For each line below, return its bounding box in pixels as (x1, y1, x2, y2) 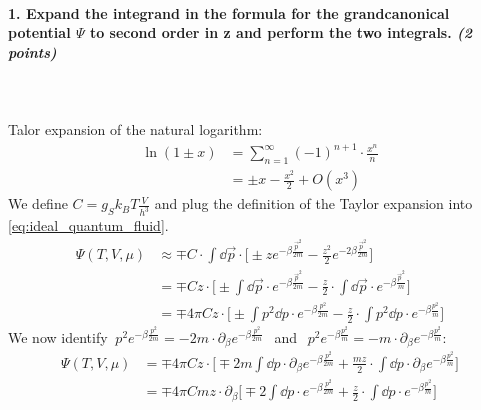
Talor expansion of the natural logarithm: (8, 119, 263, 140)
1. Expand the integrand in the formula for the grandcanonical (8, 2, 450, 23)
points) (8, 41, 57, 62)
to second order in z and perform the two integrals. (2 (89, 22, 472, 43)
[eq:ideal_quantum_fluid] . (8, 215, 169, 236)
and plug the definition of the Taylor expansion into (154, 193, 473, 214)
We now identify (8, 326, 108, 347)
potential (8, 22, 71, 43)
